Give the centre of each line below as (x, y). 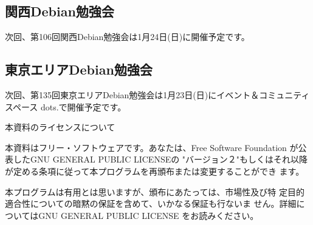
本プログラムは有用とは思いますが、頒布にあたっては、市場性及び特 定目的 (155, 191)
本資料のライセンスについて (60, 127)
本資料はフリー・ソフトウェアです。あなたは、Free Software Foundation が (152, 147)
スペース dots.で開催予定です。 (66, 106)
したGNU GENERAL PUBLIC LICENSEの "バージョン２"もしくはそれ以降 (160, 159)
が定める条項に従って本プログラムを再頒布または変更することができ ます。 (155, 171)
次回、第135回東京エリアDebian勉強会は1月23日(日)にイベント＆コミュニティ (157, 95)
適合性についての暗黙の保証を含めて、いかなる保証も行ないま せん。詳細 (151, 203)
